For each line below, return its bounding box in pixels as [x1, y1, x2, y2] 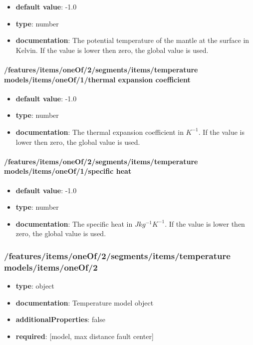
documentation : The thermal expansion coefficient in [15, 126, 184, 137]
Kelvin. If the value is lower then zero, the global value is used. [15, 44, 209, 55]
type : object [15, 281, 54, 291]
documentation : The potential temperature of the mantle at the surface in [15, 35, 250, 45]
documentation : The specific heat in [15, 218, 133, 229]
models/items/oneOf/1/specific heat [4, 166, 132, 176]
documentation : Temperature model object [15, 297, 154, 308]
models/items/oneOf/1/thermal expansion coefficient [4, 74, 191, 84]
